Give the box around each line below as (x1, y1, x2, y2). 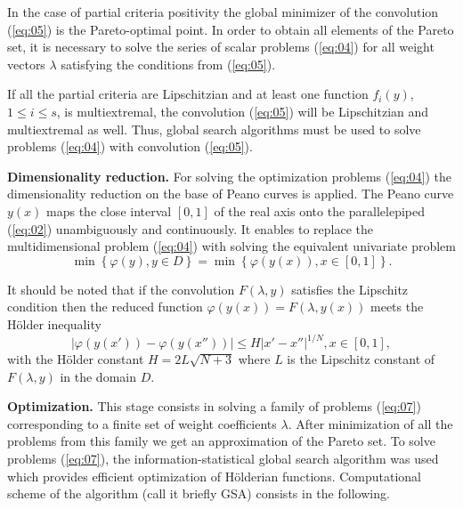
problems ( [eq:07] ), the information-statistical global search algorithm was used (7, 448, 439, 467)
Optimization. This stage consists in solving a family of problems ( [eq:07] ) (7, 397, 421, 416)
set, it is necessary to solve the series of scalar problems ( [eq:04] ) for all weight (7, 37, 435, 56)
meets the (370, 297, 424, 316)
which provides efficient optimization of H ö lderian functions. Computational (7, 466, 422, 485)
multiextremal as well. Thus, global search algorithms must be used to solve (7, 119, 421, 138)
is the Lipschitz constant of (287, 350, 435, 368)
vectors (7, 54, 45, 73)
